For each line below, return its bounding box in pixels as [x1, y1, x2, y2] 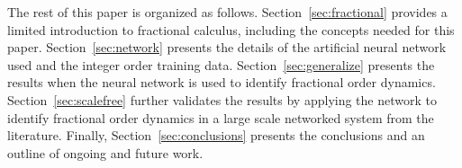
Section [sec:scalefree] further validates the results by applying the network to [7, 90, 437, 109]
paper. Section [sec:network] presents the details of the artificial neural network [7, 38, 447, 57]
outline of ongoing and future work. [7, 143, 204, 162]
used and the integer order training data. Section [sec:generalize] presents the [7, 55, 435, 74]
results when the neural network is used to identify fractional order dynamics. [7, 73, 436, 92]
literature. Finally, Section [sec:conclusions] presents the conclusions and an [7, 126, 425, 145]
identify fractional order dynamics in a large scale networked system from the [7, 108, 434, 127]
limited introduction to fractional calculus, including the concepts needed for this [7, 20, 455, 39]
